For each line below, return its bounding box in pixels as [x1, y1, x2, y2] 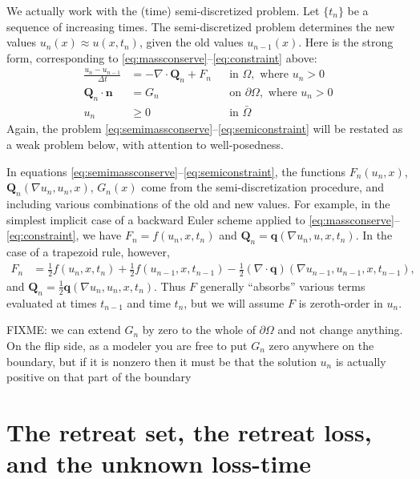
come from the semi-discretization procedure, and [141, 179, 385, 195]
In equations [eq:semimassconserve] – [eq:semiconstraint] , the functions [6, 163, 346, 179]
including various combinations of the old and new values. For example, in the [6, 195, 390, 212]
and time [127, 294, 171, 311]
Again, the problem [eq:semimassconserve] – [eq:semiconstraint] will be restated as [6, 120, 403, 137]
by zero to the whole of [142, 321, 256, 338]
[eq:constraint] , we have [6, 227, 122, 244]
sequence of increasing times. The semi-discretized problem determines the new [6, 18, 395, 34]
